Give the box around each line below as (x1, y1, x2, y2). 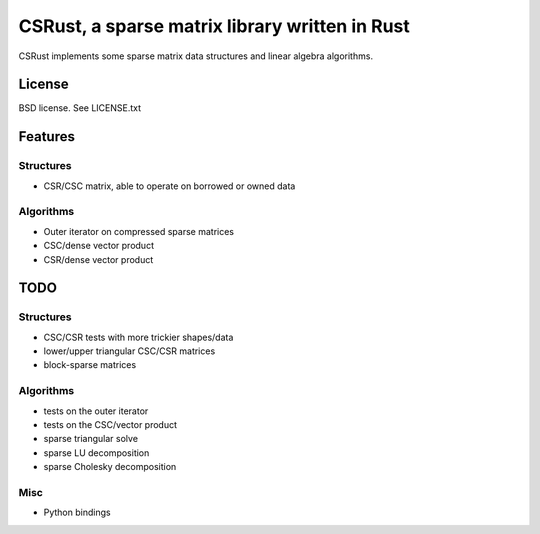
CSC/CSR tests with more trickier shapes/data (43, 331, 234, 343)
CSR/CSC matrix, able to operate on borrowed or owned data (43, 180, 296, 192)
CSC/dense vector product (43, 240, 155, 252)
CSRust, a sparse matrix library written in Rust (18, 15, 410, 37)
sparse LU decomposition (43, 446, 150, 459)
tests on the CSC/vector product (43, 419, 178, 430)
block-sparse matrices (43, 359, 137, 371)
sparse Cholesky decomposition (43, 461, 177, 473)
